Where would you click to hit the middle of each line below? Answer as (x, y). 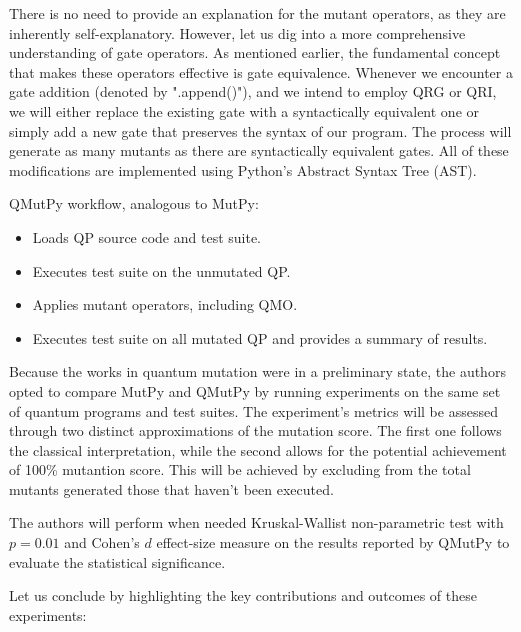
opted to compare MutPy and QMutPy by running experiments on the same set (255, 390)
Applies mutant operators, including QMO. (165, 304)
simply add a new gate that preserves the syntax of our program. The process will (260, 130)
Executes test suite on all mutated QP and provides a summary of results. (260, 337)
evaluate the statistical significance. (117, 561)
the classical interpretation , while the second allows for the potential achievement (258, 449)
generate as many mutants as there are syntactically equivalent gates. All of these (259, 150)
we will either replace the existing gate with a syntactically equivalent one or (244, 110)
